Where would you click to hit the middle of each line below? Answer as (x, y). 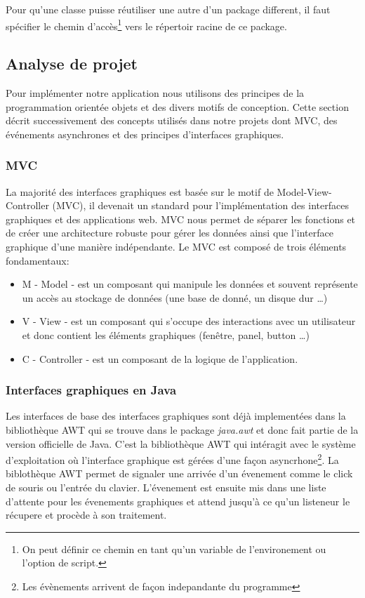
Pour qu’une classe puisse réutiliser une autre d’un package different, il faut (168, 9)
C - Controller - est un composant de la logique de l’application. (160, 358)
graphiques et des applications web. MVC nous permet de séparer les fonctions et (181, 219)
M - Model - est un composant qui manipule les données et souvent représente (190, 284)
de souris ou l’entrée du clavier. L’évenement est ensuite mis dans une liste (166, 487)
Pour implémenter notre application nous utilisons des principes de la (155, 93)
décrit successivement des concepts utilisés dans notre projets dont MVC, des (172, 120)
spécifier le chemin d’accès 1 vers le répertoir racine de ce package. (146, 25)
